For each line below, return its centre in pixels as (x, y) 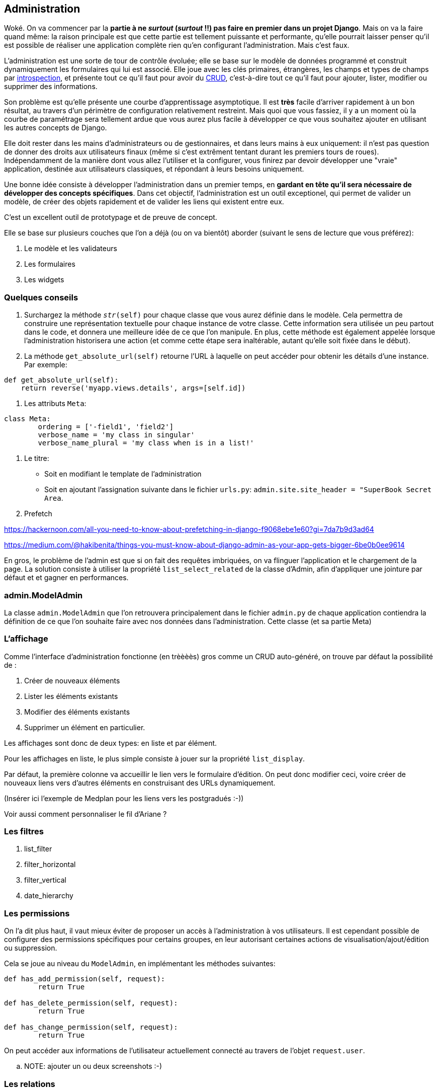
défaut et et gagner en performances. (66, 578)
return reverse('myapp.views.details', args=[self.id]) (133, 388)
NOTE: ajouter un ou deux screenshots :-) (93, 1066)
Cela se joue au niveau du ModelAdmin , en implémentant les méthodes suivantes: (140, 964)
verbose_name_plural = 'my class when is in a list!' (146, 443)
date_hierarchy (49, 896)
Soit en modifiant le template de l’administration (123, 474)
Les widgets (44, 280)
